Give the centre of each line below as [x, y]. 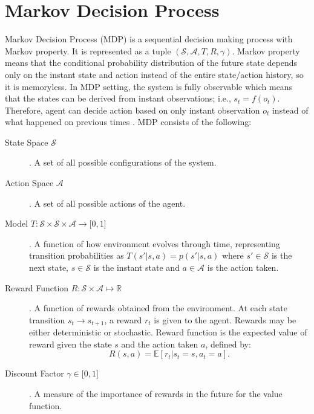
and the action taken [160, 344]
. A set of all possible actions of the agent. [107, 203]
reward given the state [70, 344]
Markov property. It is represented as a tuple [88, 50]
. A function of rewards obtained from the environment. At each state [158, 308]
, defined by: [228, 344]
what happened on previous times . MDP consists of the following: [128, 122]
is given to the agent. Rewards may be [225, 319]
